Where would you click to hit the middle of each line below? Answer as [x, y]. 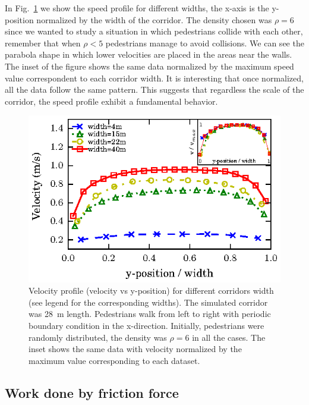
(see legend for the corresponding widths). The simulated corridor [148, 302]
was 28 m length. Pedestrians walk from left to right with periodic [150, 314]
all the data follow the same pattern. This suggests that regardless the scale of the [154, 90]
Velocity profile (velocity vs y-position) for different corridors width [151, 291]
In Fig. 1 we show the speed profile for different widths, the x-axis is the [137, 8]
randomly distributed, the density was [98, 337]
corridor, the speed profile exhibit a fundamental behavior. [111, 101]
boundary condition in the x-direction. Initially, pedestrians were [146, 325]
